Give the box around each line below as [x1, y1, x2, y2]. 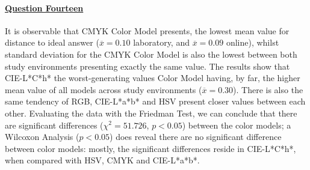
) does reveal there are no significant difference [110, 130, 282, 143]
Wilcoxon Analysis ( [5, 130, 79, 143]
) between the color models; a [182, 118, 291, 131]
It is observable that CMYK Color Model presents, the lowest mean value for [5, 24, 290, 37]
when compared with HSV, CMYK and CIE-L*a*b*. [5, 154, 200, 166]
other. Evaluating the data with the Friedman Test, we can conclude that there [5, 106, 297, 119]
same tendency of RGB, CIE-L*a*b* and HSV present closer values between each [5, 95, 306, 108]
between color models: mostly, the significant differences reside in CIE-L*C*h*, [5, 142, 296, 154]
